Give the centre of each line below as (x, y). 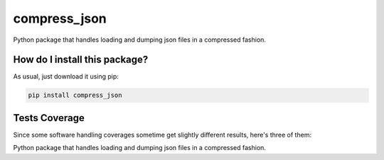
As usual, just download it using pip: (66, 76)
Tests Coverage (49, 118)
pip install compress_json (75, 95)
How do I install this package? (81, 60)
